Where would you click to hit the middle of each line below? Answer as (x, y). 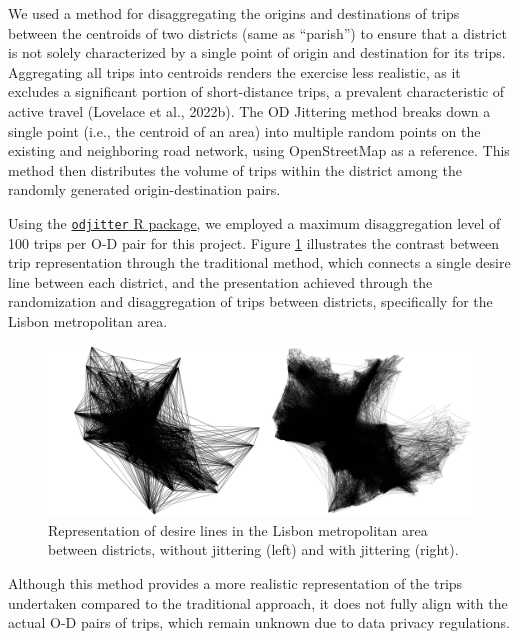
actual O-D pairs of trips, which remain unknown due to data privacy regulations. (259, 622)
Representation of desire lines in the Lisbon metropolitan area (238, 529)
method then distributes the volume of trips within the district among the (235, 169)
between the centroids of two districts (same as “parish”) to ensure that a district (257, 32)
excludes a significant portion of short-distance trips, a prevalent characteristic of (256, 91)
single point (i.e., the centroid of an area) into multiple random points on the (244, 130)
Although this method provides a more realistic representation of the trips (235, 582)
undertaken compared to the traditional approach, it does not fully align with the (258, 602)
